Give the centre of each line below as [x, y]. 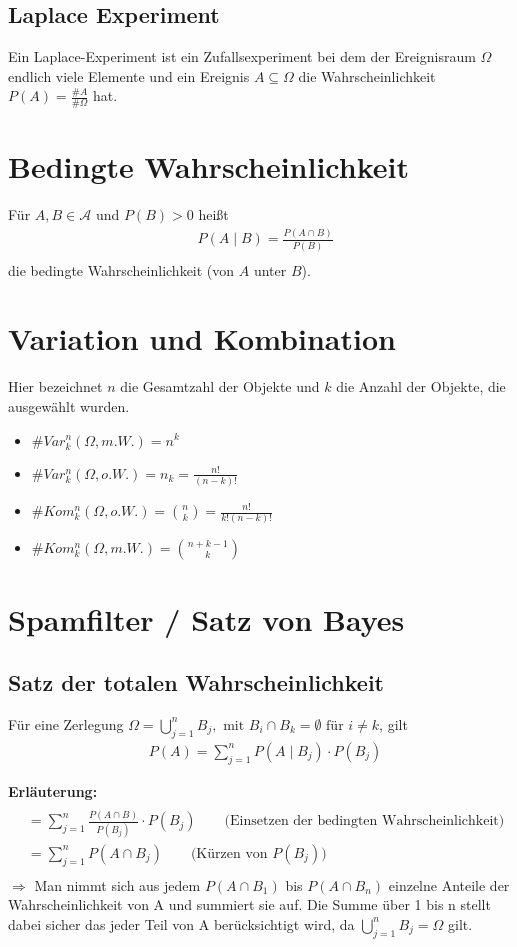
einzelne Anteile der [449, 884]
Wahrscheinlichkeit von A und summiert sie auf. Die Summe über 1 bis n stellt [249, 904]
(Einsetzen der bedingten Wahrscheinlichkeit [361, 821]
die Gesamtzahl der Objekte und [220, 386]
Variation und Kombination [202, 338]
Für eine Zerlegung [66, 723]
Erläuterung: [53, 790]
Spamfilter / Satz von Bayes [206, 618]
